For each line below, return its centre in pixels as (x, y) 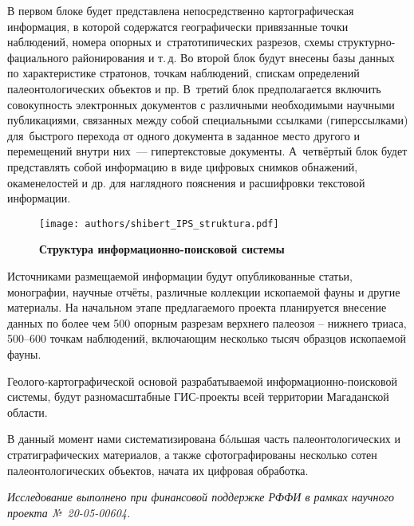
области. (28, 412)
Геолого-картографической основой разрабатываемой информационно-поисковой (203, 381)
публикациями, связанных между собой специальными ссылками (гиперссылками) (208, 120)
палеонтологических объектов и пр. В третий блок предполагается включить (194, 88)
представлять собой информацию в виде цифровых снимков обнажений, (183, 166)
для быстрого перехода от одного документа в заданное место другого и (184, 135)
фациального (38, 57)
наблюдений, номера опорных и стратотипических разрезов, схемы (171, 42)
